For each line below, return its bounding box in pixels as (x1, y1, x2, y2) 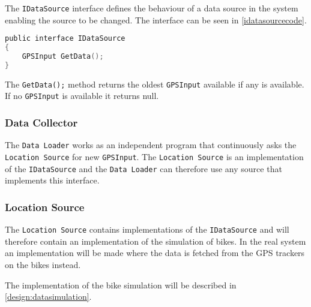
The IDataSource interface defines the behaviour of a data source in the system (5, 2, 298, 14)
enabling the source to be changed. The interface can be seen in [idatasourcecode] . (5, 13, 307, 26)
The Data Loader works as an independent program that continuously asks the (5, 139, 297, 151)
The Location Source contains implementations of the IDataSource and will (5, 223, 289, 236)
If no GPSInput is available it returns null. (5, 89, 159, 102)
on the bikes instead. (5, 258, 81, 270)
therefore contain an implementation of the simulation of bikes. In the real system (5, 234, 306, 247)
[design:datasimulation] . (5, 290, 92, 303)
